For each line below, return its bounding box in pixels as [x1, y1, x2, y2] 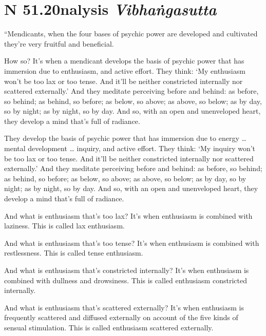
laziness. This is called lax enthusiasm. [4, 220, 125, 231]
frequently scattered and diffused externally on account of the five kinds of [4, 312, 238, 323]
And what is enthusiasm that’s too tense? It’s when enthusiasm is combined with [4, 237, 259, 248]
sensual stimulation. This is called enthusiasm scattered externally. [4, 322, 214, 332]
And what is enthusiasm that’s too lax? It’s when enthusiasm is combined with [4, 210, 253, 221]
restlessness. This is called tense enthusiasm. [4, 247, 143, 258]
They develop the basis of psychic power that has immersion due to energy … [4, 133, 246, 143]
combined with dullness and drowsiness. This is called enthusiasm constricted [4, 275, 247, 285]
